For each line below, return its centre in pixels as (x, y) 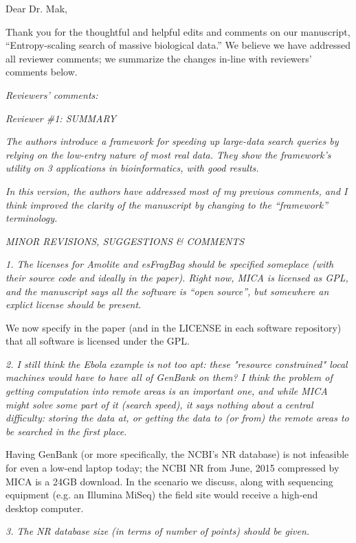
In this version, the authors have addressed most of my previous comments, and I (177, 190)
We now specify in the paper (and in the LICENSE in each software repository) (174, 327)
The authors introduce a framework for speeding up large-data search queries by (172, 141)
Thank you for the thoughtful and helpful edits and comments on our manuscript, (178, 31)
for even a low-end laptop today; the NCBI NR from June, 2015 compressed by (173, 468)
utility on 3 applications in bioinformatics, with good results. (132, 168)
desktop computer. (45, 508)
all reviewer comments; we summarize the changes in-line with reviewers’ (159, 58)
